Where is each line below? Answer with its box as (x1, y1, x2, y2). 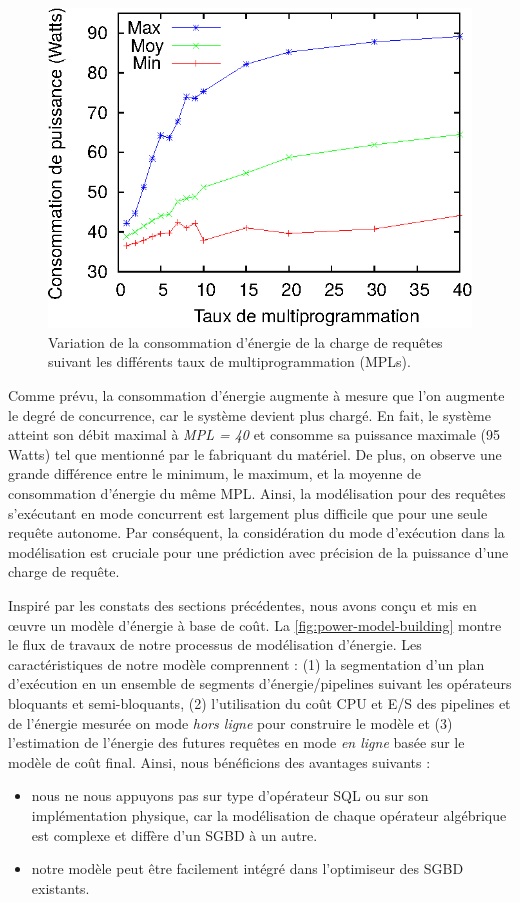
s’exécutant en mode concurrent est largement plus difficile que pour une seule (8, 502, 488, 523)
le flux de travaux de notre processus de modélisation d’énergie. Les (8, 634, 422, 655)
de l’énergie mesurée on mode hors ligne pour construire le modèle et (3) (8, 712, 453, 733)
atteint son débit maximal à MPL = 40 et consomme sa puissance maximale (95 (8, 424, 501, 445)
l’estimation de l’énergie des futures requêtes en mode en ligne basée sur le (8, 732, 465, 753)
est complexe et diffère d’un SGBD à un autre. (31, 824, 318, 845)
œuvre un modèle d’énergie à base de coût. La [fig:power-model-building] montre (8, 614, 502, 635)
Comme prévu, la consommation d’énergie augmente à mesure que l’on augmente (8, 385, 505, 406)
